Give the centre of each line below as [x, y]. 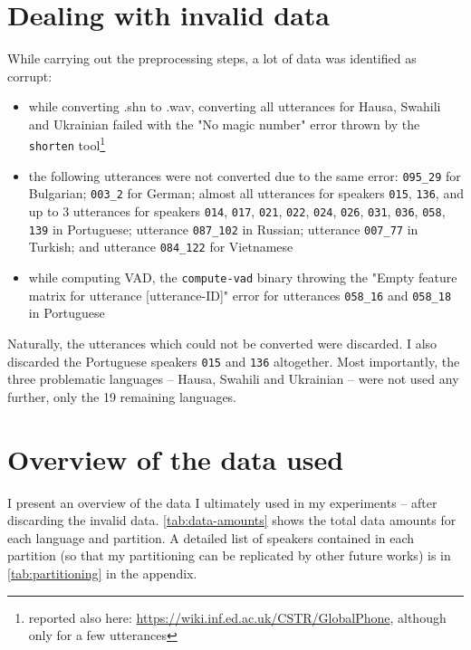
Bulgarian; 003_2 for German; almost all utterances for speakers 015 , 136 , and [246, 193]
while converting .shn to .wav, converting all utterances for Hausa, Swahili [235, 106]
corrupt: [30, 76]
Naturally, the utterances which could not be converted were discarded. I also [222, 343]
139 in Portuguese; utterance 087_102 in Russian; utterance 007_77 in [223, 229]
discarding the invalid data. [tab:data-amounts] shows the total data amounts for [232, 520]
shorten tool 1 [67, 144]
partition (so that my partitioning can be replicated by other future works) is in [229, 555]
